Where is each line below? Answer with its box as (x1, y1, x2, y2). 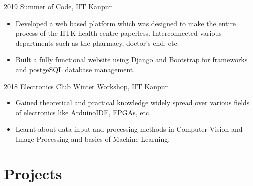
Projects (4, 163, 62, 183)
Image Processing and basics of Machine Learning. (15, 133, 170, 144)
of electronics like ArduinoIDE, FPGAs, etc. (15, 107, 151, 117)
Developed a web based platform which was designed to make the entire (15, 18, 236, 28)
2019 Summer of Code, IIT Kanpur (4, 1, 112, 11)
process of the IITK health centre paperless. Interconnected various (15, 28, 222, 38)
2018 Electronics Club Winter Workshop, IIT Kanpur (4, 81, 168, 91)
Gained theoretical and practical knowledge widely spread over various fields (15, 97, 250, 108)
